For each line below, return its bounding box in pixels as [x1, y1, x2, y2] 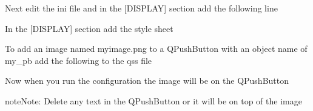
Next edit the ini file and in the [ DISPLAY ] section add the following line [5, 2, 278, 14]
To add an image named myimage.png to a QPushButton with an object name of [5, 42, 308, 55]
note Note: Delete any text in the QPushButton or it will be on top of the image [5, 94, 302, 107]
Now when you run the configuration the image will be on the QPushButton [5, 74, 289, 87]
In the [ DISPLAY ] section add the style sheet [5, 22, 173, 34]
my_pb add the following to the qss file [5, 54, 152, 66]
